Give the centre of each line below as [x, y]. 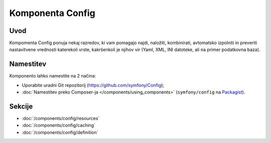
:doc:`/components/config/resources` [61, 118]
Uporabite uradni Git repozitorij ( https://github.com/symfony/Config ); [93, 85]
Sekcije [21, 106]
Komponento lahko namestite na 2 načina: [53, 76]
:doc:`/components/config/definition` [60, 132]
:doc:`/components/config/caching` [58, 125]
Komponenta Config [52, 13]
